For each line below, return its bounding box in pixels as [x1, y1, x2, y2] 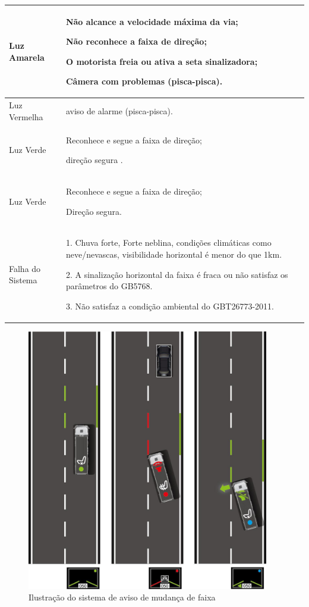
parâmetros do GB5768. [65, 280, 153, 292]
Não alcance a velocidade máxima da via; [65, 15, 238, 27]
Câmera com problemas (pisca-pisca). [65, 75, 223, 87]
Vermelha [9, 110, 43, 123]
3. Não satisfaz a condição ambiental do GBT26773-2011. [65, 299, 274, 312]
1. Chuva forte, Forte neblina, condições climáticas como [65, 236, 272, 249]
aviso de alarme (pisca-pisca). [65, 104, 173, 117]
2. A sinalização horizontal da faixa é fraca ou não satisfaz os [65, 268, 288, 280]
